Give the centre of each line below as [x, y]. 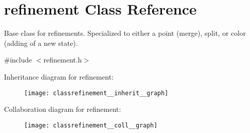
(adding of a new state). [41, 43]
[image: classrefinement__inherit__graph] [96, 93]
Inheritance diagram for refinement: [59, 76]
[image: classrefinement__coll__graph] [91, 125]
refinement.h [63, 60]
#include [18, 60]
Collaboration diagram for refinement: [63, 109]
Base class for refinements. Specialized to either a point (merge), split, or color [125, 33]
